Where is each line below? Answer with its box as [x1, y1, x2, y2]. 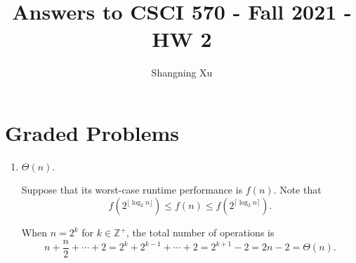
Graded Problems [5, 118, 179, 147]
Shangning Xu [151, 65, 213, 80]
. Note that [273, 182, 322, 197]
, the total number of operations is [126, 225, 275, 240]
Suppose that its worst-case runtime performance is [21, 182, 243, 197]
